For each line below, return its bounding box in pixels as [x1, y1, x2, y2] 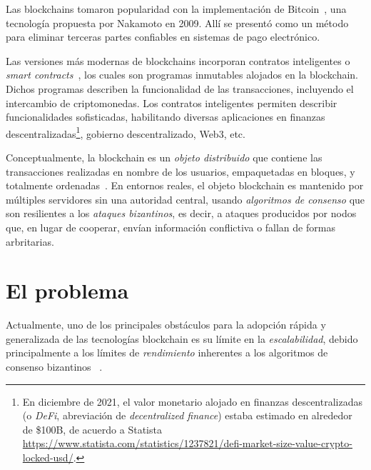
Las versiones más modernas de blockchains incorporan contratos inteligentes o [6, 53, 350, 68]
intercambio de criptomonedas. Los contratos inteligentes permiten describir [6, 95, 337, 110]
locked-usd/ [22, 450, 73, 465]
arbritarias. [6, 234, 54, 249]
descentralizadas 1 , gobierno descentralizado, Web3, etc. [6, 124, 245, 141]
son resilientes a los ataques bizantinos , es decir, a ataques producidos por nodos [6, 206, 357, 221]
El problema [6, 276, 129, 305]
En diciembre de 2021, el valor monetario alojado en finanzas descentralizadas [22, 394, 362, 409]
